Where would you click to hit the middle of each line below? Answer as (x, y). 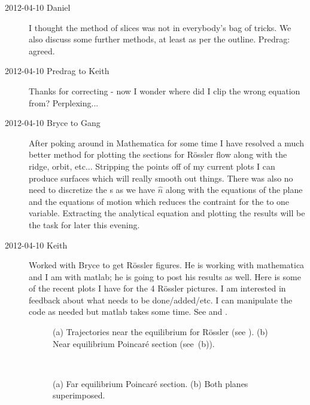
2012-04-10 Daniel (38, 7)
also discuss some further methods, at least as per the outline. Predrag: (159, 39)
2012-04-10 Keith (36, 245)
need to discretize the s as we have (92, 190)
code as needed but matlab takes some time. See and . (128, 312)
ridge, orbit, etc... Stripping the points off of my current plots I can (152, 166)
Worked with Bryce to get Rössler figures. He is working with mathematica (167, 265)
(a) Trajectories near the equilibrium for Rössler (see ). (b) (160, 332)
